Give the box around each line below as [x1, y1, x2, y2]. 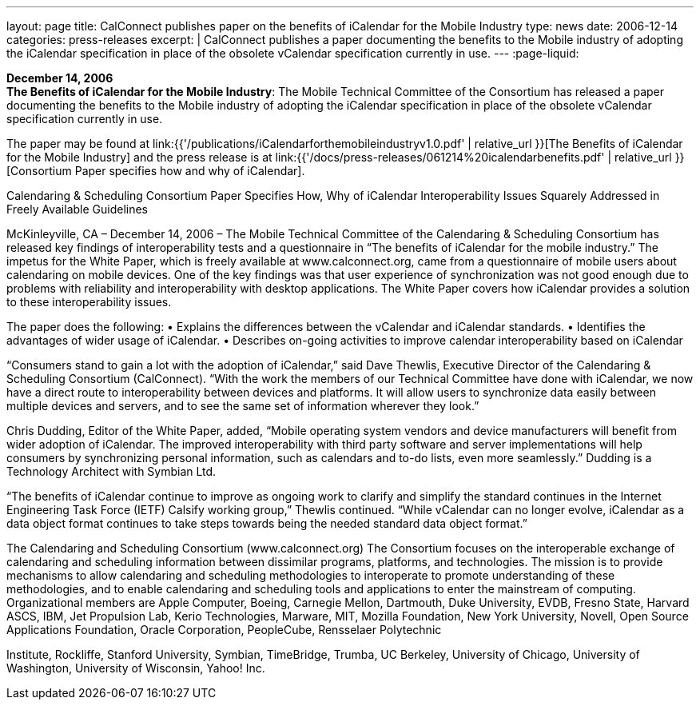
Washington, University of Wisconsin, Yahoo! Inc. [6, 661, 265, 675]
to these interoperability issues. [6, 295, 172, 309]
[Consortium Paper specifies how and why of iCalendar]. [6, 164, 305, 177]
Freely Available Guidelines [6, 202, 149, 216]
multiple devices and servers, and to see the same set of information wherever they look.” [6, 399, 479, 413]
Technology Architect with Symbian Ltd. [6, 465, 217, 478]
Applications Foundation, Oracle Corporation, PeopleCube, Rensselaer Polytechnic [6, 623, 442, 636]
